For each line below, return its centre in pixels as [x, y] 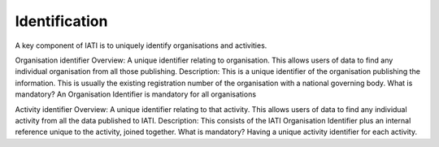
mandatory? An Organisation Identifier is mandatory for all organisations [135, 94]
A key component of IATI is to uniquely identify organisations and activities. [141, 45]
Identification [61, 21]
